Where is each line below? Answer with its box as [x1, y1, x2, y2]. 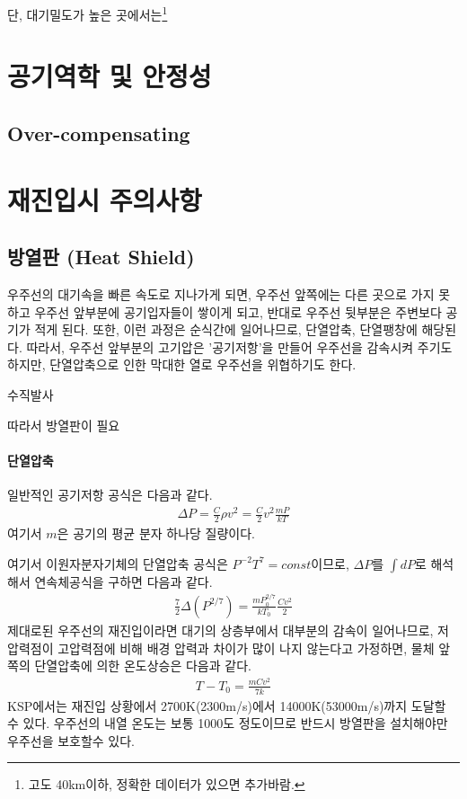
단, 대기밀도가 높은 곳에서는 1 [7, 3, 168, 23]
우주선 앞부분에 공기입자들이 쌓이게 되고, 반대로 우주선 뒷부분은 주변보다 [34, 302, 442, 321]
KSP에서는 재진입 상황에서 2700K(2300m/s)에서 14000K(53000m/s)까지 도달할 [7, 696, 446, 715]
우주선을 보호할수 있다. [7, 731, 136, 750]
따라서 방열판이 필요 [7, 415, 120, 434]
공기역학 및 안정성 [7, 58, 212, 94]
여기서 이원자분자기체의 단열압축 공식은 [7, 554, 228, 573]
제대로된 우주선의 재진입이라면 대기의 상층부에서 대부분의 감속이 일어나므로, [7, 621, 434, 639]
